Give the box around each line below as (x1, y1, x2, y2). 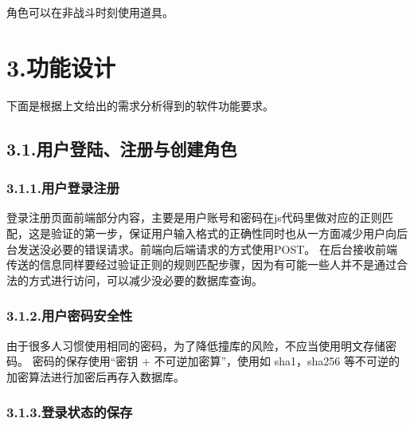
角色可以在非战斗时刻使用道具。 (6, 4, 174, 20)
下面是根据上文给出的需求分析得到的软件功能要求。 (6, 97, 274, 113)
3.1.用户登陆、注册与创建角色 (6, 136, 237, 160)
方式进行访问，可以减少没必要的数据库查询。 (28, 271, 263, 288)
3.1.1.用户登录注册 (6, 178, 120, 198)
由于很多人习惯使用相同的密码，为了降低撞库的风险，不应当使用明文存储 (6, 337, 385, 353)
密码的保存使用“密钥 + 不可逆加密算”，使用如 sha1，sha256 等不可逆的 (32, 353, 400, 369)
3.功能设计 (6, 50, 116, 83)
